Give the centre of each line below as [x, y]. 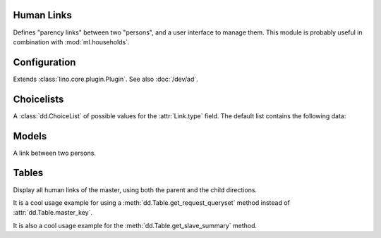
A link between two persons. [55, 153]
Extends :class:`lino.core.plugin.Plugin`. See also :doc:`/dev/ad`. [106, 79]
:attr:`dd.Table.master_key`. [53, 213]
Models [30, 136]
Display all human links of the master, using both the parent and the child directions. [135, 189]
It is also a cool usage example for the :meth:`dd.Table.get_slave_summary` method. [135, 225]
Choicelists [38, 99]
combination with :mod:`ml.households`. [71, 42]
